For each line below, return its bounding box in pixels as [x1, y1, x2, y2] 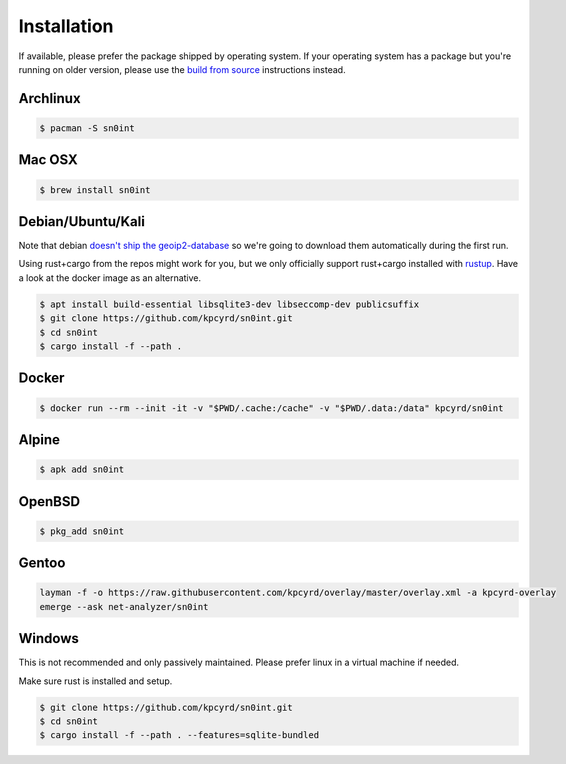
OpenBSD [18, 493, 80, 510]
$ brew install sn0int [39, 184, 151, 195]
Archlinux [18, 90, 81, 107]
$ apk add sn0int [39, 464, 125, 475]
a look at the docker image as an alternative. [18, 271, 202, 284]
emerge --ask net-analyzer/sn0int [39, 601, 209, 612]
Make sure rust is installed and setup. [18, 675, 173, 687]
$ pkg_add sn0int [39, 525, 125, 537]
